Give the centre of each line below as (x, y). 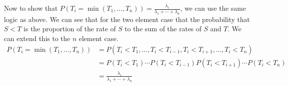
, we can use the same (213, 8)
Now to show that (31, 8)
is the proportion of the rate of (70, 29)
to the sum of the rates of (163, 29)
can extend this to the (37, 38)
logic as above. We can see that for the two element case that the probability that (127, 19)
